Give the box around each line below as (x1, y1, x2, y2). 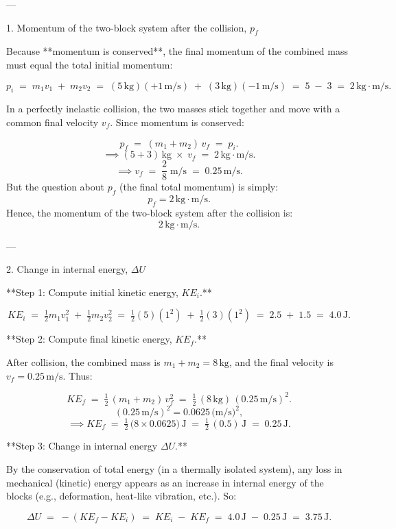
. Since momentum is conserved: (110, 114, 244, 129)
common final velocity (6, 114, 99, 129)
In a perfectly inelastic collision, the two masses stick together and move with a (6, 101, 340, 116)
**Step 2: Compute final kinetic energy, (6, 332, 172, 346)
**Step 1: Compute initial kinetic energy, (6, 284, 178, 299)
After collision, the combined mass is (6, 354, 161, 369)
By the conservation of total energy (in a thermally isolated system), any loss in (6, 461, 342, 476)
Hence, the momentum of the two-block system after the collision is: (6, 206, 293, 220)
